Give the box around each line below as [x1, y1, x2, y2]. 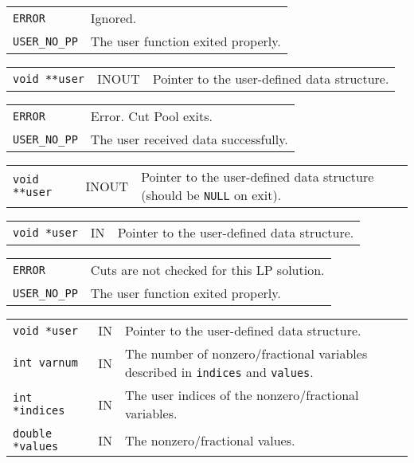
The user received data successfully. [90, 130, 288, 148]
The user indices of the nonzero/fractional [124, 386, 359, 404]
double [13, 427, 53, 440]
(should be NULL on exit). [141, 186, 282, 204]
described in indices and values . [124, 363, 314, 381]
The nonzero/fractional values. [124, 430, 295, 449]
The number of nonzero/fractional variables [124, 344, 368, 363]
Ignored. [90, 9, 137, 27]
